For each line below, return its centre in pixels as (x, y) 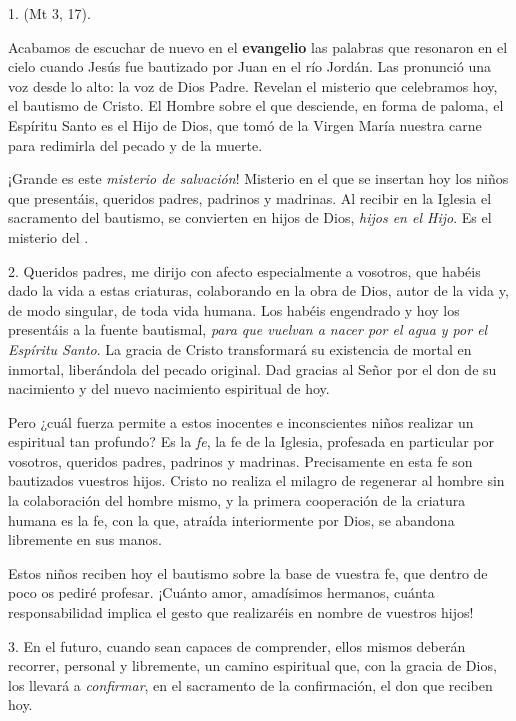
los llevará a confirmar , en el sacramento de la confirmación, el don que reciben (250, 684)
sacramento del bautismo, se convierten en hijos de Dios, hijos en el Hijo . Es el (250, 217)
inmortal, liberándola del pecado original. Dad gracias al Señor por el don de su (252, 368)
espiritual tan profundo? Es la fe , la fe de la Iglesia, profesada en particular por (251, 441)
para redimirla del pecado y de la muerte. (135, 144)
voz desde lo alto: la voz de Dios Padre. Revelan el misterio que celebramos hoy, (253, 85)
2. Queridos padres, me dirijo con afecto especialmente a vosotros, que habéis (244, 270)
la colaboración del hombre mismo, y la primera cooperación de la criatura (237, 500)
